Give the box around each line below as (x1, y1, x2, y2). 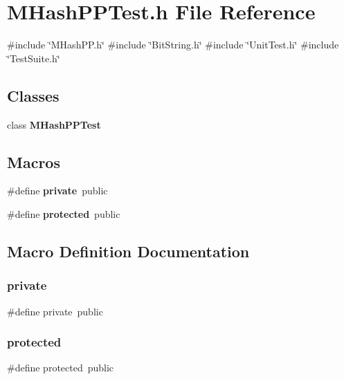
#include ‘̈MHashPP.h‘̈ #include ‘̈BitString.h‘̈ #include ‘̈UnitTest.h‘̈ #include (7, 37, 339, 52)
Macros (7, 151, 60, 172)
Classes (7, 84, 60, 106)
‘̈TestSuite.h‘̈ (7, 50, 60, 65)
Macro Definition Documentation (7, 240, 250, 261)
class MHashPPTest (7, 117, 101, 131)
